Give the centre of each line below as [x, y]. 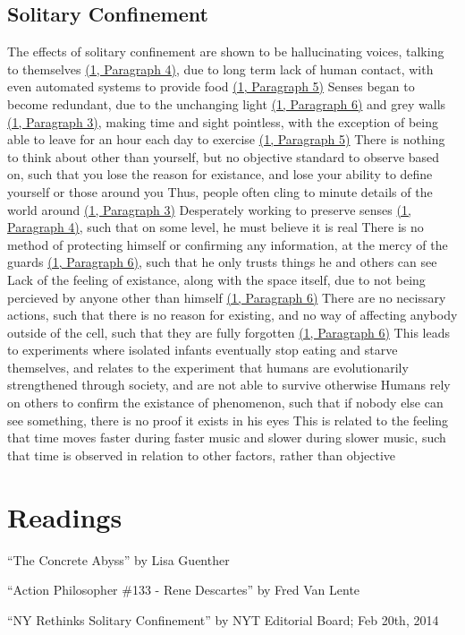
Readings [65, 516]
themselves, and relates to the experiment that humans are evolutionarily [208, 367]
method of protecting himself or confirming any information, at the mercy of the [228, 244]
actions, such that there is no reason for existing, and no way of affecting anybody [232, 315]
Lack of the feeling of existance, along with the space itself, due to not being [216, 279]
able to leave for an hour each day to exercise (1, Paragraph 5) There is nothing [226, 139]
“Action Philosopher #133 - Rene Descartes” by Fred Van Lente [184, 590]
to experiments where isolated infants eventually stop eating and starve [203, 350]
